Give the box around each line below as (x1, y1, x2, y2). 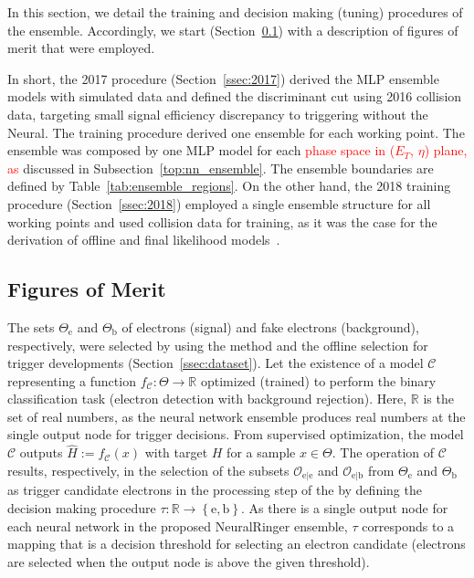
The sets (7, 317, 55, 336)
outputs (19, 443, 63, 462)
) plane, (424, 141, 468, 160)
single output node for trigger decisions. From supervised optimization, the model (7, 425, 464, 444)
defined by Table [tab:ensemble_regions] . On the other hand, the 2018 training (7, 176, 451, 195)
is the (423, 389, 454, 408)
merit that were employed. (7, 38, 155, 58)
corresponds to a (362, 516, 455, 535)
